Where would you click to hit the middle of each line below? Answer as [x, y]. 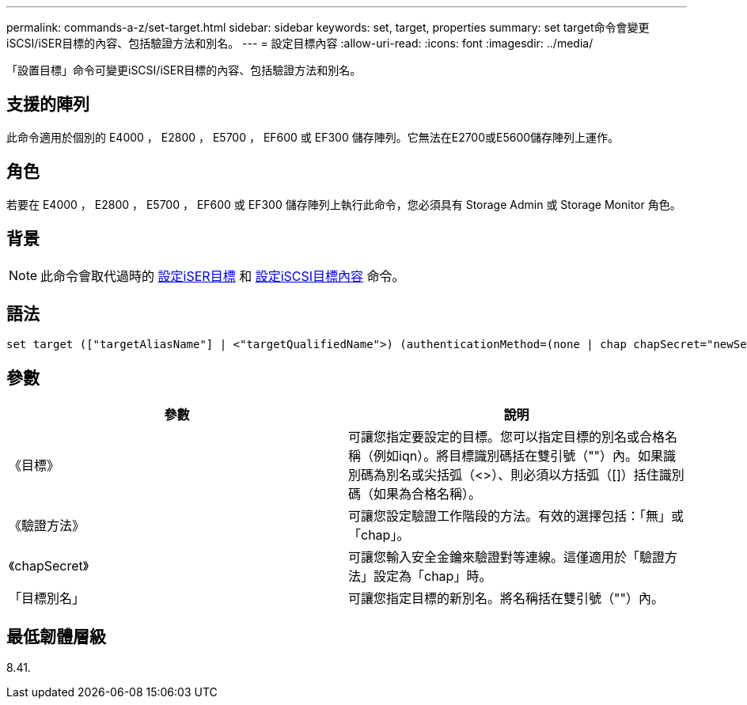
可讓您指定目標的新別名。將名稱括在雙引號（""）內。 [506, 599]
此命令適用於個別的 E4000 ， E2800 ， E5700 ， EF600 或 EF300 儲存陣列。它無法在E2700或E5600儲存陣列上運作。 [313, 137]
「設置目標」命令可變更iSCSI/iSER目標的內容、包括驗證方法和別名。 [184, 70]
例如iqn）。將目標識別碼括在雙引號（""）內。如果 [519, 456]
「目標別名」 [47, 599]
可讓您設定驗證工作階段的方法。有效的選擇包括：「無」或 [516, 516]
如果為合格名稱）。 [428, 494]
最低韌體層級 [56, 636]
